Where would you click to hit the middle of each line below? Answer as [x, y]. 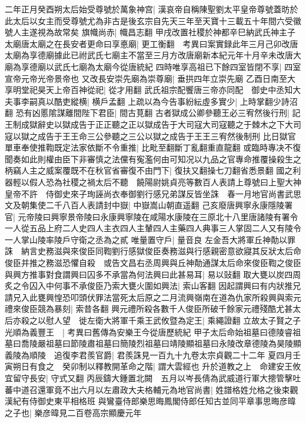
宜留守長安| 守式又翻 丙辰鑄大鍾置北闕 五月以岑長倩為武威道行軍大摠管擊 [149, 378]
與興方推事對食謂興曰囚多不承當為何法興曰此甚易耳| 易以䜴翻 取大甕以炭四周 [153, 274]
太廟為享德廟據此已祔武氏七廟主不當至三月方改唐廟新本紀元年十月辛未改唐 [149, 55]
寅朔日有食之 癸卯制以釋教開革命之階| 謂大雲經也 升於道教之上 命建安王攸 [153, 366]
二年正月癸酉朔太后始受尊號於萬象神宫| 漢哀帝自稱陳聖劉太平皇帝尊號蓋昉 [147, 9]
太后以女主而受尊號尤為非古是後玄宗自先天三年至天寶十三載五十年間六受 [153, 20]
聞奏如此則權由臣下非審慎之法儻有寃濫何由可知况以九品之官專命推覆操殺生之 [153, 159]
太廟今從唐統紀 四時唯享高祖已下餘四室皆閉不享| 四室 [198, 66]
